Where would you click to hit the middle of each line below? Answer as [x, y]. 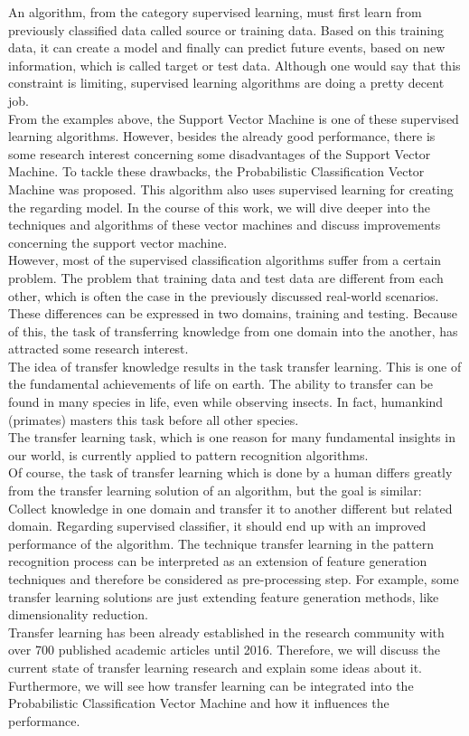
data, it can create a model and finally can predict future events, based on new [227, 47]
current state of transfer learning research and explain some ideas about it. [215, 667]
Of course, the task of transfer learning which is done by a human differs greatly [230, 472]
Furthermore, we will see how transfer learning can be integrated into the [211, 685]
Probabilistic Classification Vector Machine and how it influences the [199, 703]
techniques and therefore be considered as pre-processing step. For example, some [234, 579]
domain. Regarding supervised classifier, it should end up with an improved [217, 526]
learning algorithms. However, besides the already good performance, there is [222, 136]
